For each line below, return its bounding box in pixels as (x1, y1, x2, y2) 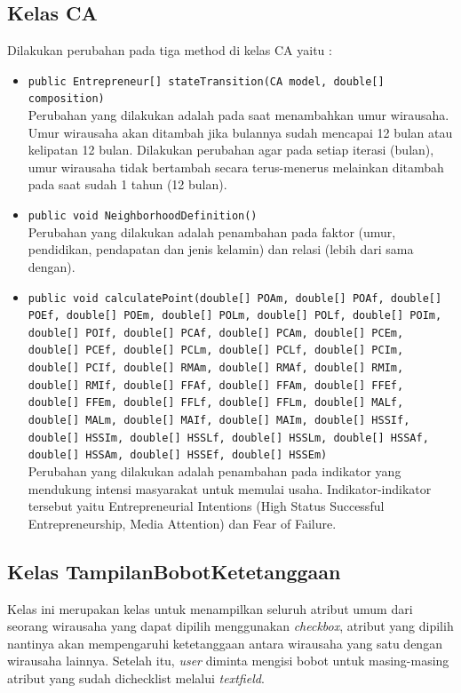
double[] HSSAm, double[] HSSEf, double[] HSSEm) (28, 449, 328, 462)
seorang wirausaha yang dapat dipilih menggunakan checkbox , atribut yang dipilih (7, 617, 454, 635)
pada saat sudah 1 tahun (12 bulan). (28, 175, 227, 194)
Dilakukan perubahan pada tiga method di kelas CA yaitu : (7, 41, 332, 60)
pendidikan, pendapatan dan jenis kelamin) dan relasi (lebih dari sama (28, 240, 414, 259)
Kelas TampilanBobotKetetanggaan (7, 557, 341, 585)
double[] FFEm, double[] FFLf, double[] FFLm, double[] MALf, (28, 396, 404, 410)
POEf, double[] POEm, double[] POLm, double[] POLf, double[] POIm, (28, 309, 442, 323)
